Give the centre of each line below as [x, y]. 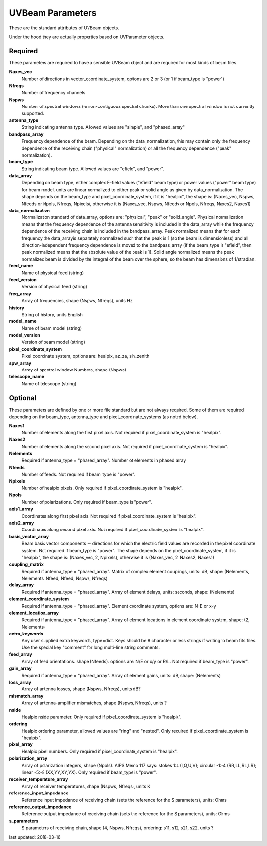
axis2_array [22, 523]
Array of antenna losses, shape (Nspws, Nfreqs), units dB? [81, 689]
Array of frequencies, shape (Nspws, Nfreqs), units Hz [77, 301]
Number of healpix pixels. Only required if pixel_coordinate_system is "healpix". [102, 488]
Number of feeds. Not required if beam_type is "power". [78, 474]
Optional [23, 398]
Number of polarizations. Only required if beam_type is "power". [87, 502]
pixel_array [21, 744]
